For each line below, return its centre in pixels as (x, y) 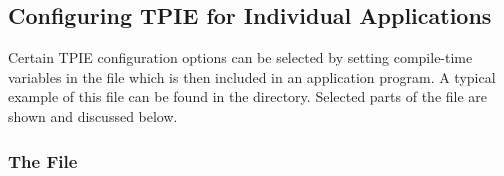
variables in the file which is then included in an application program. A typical (252, 76)
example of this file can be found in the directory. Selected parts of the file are (248, 96)
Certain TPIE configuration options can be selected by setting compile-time (240, 57)
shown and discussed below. (93, 115)
